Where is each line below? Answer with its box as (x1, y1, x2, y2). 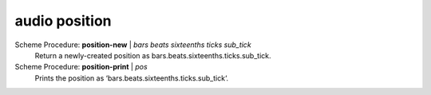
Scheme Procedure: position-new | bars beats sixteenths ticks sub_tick (14, 40, 251, 49)
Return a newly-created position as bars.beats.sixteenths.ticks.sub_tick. (34, 50, 271, 60)
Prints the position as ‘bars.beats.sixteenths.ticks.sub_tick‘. (34, 73, 229, 83)
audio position (14, 12, 112, 30)
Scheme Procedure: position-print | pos (14, 62, 148, 72)
